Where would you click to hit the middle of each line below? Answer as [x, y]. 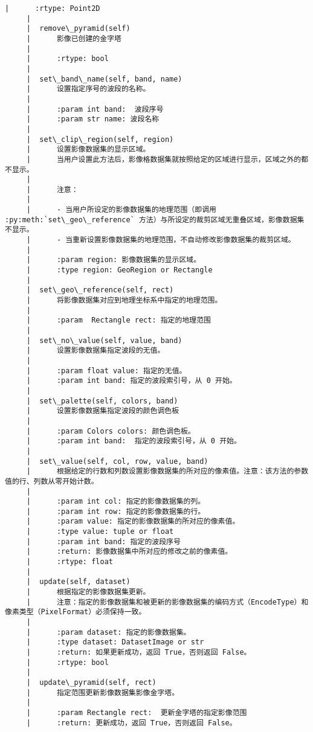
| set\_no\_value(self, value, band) [104, 340]
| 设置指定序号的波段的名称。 [88, 89]
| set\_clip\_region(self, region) [100, 139]
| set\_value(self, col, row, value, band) [117, 461]
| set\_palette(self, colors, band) [102, 401]
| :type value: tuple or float [100, 532]
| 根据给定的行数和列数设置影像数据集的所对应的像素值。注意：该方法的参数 [167, 471]
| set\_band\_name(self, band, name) [104, 79]
